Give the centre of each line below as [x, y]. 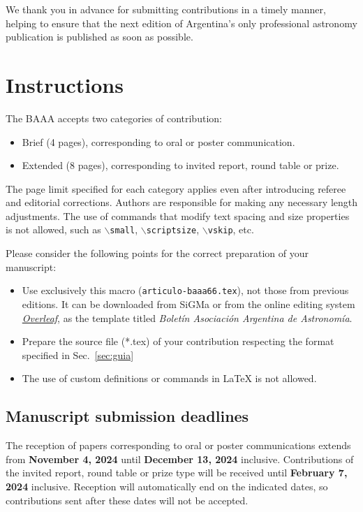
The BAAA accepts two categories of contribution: [114, 118]
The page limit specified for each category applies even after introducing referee [176, 188]
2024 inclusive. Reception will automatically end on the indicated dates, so [167, 486]
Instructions [65, 84]
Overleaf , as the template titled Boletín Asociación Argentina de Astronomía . [187, 317]
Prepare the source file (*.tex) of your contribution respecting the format [178, 341]
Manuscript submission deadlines [127, 416]
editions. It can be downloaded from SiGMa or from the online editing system [188, 303]
